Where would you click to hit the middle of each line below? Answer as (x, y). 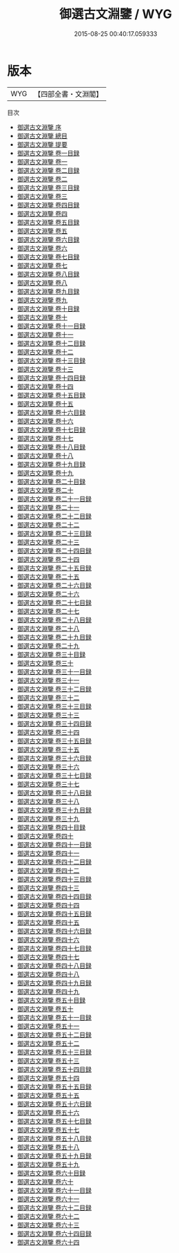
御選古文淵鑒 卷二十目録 (51, 481)
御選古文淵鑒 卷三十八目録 (54, 792)
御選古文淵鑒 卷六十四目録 (54, 1233)
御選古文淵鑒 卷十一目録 (51, 326)
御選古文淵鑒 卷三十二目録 (54, 689)
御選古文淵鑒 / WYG (116, 14)
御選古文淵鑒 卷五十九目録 (54, 1155)
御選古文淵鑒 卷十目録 (48, 308)
